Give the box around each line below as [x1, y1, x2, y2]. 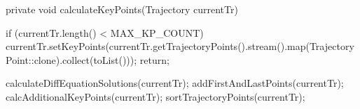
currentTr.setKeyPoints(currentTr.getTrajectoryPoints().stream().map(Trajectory [6, 39, 354, 53]
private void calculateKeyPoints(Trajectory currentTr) [6, 2, 238, 16]
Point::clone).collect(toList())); [6, 52, 137, 67]
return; [139, 52, 169, 67]
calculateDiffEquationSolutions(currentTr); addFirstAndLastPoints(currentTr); [6, 76, 344, 90]
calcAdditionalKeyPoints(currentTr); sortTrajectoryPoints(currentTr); [6, 89, 305, 103]
